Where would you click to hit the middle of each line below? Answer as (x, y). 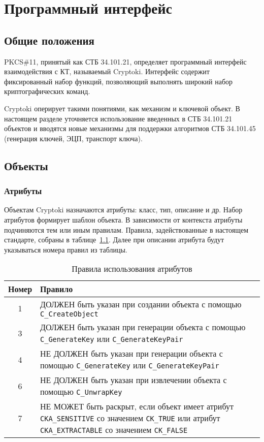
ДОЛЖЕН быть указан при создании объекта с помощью (141, 304)
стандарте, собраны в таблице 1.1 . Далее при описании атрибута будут (114, 240)
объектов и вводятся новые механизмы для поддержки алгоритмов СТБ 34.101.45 (130, 128)
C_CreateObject (69, 314)
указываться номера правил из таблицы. (66, 249)
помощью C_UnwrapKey (81, 392)
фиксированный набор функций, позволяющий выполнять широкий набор (119, 81)
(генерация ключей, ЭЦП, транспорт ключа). (73, 138)
